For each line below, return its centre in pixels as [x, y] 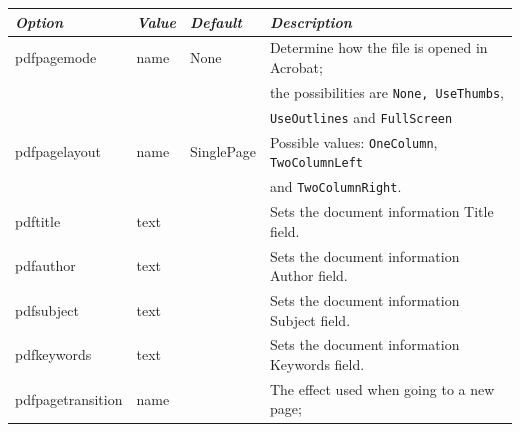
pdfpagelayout [58, 151]
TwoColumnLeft [316, 163]
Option [39, 21]
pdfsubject [47, 309]
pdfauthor [45, 265]
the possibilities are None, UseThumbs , [386, 91]
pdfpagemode [56, 57]
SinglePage [222, 151]
